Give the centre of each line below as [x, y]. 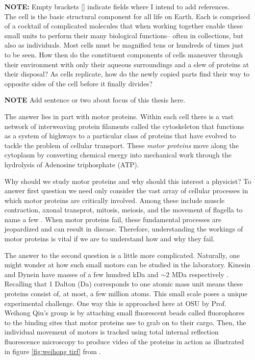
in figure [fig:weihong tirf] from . [53, 351]
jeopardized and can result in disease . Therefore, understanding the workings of [124, 229]
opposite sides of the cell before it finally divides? [78, 83]
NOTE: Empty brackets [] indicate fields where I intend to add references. [117, 6]
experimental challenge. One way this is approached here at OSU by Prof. [115, 303]
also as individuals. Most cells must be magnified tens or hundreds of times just [124, 45]
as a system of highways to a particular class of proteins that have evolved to [120, 136]
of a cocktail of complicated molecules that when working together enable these [124, 26]
